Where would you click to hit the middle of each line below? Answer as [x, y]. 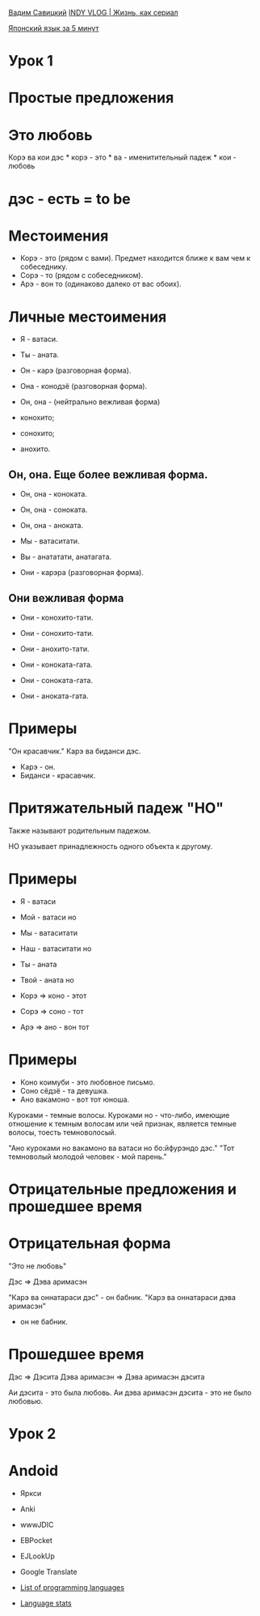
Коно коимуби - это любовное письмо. [88, 1082]
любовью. [26, 1401]
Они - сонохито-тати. [57, 633]
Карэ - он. [38, 766]
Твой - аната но [47, 979]
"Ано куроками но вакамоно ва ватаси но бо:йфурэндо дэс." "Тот [122, 1148]
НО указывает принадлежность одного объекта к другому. [111, 846]
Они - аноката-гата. [54, 696]
